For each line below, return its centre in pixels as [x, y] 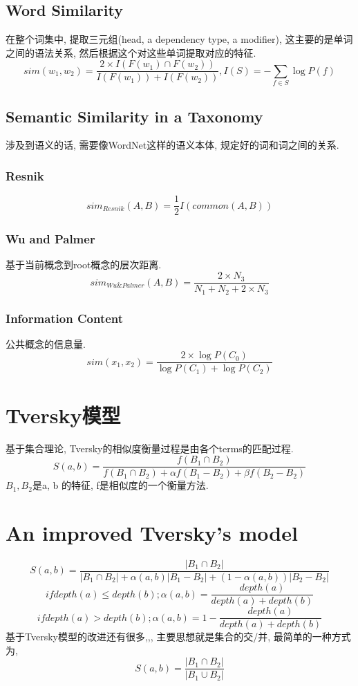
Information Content [65, 318]
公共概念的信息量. [46, 343]
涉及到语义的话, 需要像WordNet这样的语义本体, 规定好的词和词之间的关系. [172, 145]
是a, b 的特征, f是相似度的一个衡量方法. [120, 485]
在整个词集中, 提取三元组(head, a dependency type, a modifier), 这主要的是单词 [179, 39]
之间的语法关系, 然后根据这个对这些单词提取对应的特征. [131, 52]
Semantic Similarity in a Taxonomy [134, 116]
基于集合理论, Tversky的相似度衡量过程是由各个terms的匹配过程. [150, 448]
